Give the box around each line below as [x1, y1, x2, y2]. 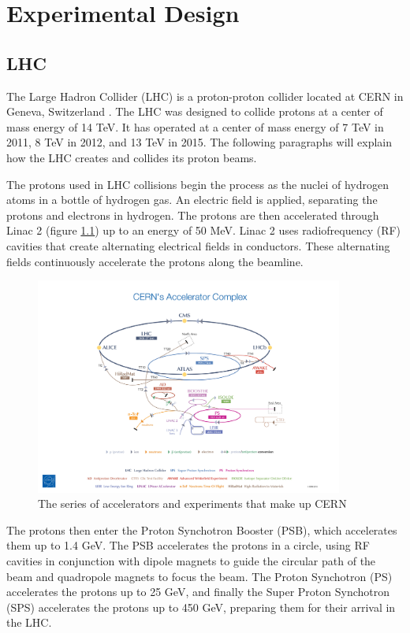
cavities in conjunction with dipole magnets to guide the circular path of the [6, 552, 376, 568]
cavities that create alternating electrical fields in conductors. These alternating [6, 237, 390, 254]
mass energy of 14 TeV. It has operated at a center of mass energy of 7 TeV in [6, 118, 384, 135]
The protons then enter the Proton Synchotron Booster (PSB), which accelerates [6, 521, 397, 538]
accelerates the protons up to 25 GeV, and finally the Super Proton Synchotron [6, 583, 390, 600]
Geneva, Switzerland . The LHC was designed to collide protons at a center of [6, 103, 383, 120]
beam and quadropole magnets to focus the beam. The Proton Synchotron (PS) [6, 568, 393, 584]
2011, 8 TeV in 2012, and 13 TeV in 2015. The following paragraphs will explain [6, 134, 393, 150]
